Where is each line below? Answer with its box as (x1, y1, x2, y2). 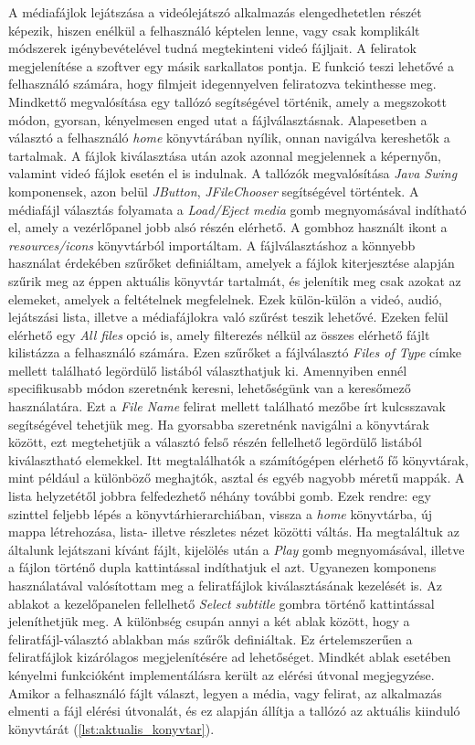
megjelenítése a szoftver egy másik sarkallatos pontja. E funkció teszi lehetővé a (8, 56, 454, 75)
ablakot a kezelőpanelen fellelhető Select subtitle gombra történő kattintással (8, 593, 435, 612)
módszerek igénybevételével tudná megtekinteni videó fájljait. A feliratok (8, 38, 417, 58)
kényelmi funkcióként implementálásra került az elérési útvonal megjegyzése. (8, 665, 435, 684)
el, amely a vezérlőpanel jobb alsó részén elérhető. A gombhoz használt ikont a (8, 218, 448, 237)
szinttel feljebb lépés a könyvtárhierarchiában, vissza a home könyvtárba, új (8, 504, 432, 523)
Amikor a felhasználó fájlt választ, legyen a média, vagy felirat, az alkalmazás (8, 683, 442, 702)
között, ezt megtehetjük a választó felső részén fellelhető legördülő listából (8, 432, 423, 452)
